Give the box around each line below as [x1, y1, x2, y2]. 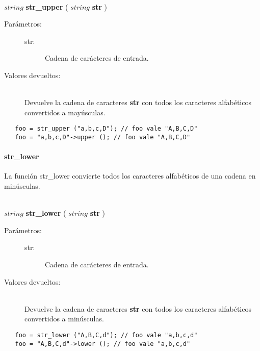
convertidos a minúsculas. [24, 313, 104, 324]
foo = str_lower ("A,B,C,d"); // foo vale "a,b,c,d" [15, 331, 198, 339]
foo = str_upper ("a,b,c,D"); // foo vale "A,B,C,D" [15, 125, 198, 133]
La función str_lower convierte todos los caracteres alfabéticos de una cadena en [4, 170, 256, 181]
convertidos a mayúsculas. [24, 107, 106, 117]
